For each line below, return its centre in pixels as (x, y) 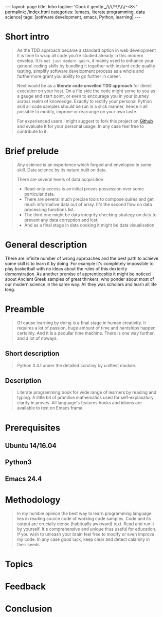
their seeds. (29, 544)
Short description (32, 354)
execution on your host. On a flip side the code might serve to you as (86, 91)
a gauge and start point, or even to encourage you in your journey (83, 96)
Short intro (27, 37)
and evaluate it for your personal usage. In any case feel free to (81, 126)
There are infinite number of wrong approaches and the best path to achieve (82, 258)
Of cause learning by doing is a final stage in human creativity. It (81, 323)
